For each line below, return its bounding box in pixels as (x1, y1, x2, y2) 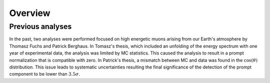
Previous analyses (9, 22, 72, 31)
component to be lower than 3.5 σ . (9, 71, 80, 77)
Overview (9, 7, 50, 18)
